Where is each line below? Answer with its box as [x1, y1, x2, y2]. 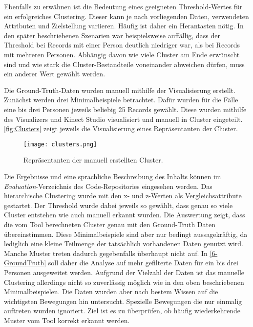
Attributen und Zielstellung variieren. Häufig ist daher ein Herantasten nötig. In [4, 21, 244, 31]
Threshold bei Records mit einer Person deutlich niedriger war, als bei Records [4, 40, 240, 50]
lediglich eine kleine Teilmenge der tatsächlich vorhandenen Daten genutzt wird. [4, 238, 243, 249]
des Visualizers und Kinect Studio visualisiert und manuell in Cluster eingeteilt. [4, 114, 243, 124]
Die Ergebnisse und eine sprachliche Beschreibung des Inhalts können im [4, 171, 221, 181]
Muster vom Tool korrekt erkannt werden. [4, 315, 130, 325]
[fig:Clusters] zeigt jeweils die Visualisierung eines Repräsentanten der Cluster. [4, 123, 238, 134]
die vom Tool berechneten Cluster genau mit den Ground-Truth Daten [4, 219, 215, 229]
